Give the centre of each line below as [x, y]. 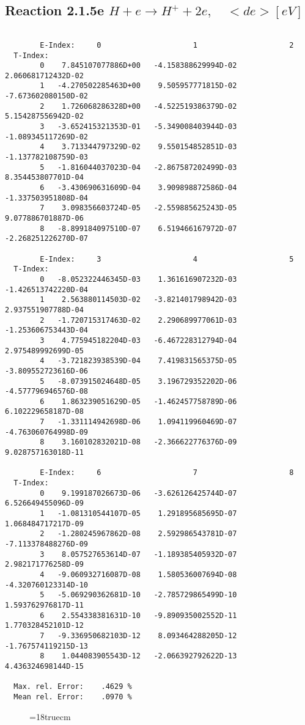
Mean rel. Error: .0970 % [73, 697]
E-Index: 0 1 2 [167, 45]
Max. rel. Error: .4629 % [73, 687]
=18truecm [50, 716]
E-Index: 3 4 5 [167, 259]
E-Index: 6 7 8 [167, 473]
